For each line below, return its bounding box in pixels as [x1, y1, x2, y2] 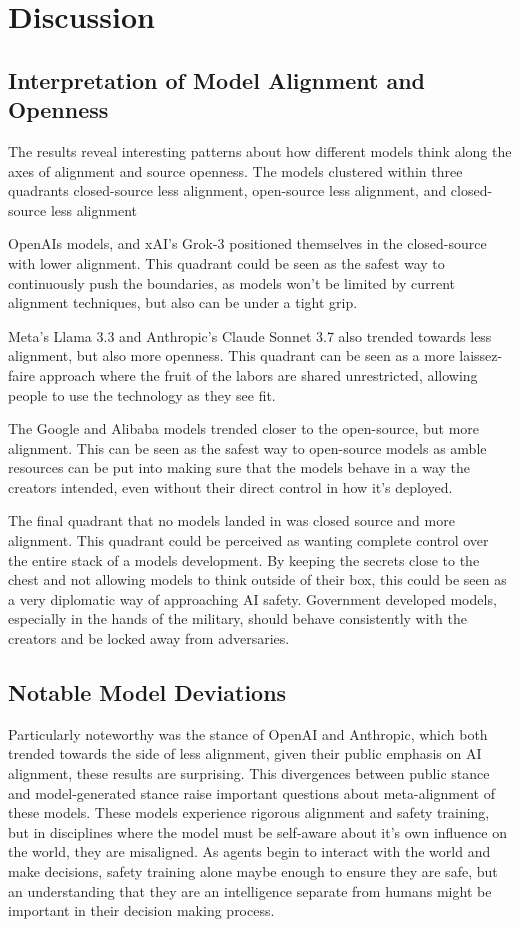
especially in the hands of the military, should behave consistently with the [8, 608, 467, 629]
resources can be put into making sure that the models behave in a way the [8, 457, 470, 478]
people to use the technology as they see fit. [8, 384, 276, 405]
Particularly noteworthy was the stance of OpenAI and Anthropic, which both [8, 723, 488, 744]
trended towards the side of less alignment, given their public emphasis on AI [8, 743, 482, 764]
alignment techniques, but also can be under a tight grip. [8, 292, 358, 313]
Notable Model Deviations [8, 677, 287, 708]
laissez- [459, 345, 503, 366]
